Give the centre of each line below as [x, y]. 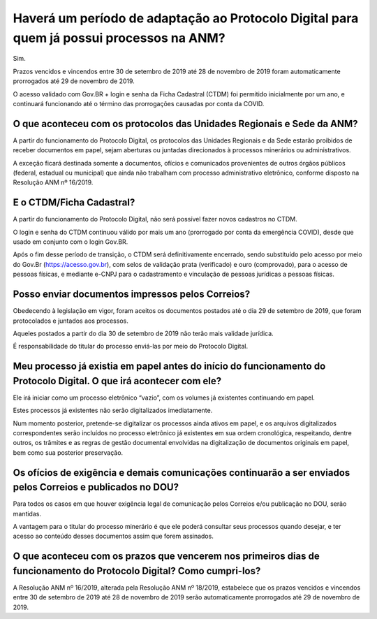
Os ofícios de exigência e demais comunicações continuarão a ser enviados [182, 473]
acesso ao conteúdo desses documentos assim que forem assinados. [113, 536]
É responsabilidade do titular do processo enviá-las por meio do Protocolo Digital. [130, 347]
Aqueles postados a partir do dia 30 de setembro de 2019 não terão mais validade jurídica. [143, 333]
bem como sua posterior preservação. [68, 452]
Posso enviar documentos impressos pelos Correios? [132, 294]
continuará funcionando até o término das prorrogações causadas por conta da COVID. [139, 103]
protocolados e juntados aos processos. [71, 321]
